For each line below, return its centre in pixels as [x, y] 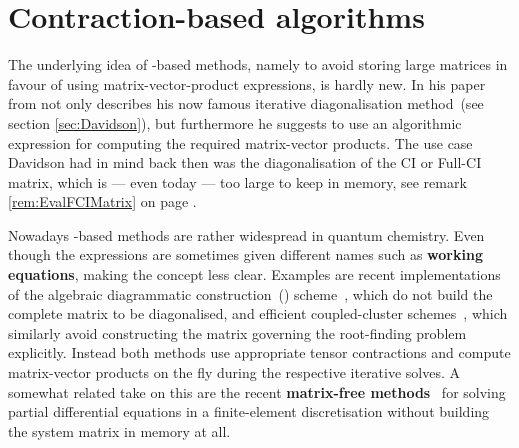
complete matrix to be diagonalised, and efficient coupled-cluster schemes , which [258, 313]
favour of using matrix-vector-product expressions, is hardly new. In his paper [247, 83]
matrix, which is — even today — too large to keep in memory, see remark [237, 181]
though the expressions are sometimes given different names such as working [245, 254]
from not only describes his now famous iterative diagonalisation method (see [246, 103]
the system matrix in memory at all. [119, 430]
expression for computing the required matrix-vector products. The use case [240, 142]
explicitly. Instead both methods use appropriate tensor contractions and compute [259, 352]
